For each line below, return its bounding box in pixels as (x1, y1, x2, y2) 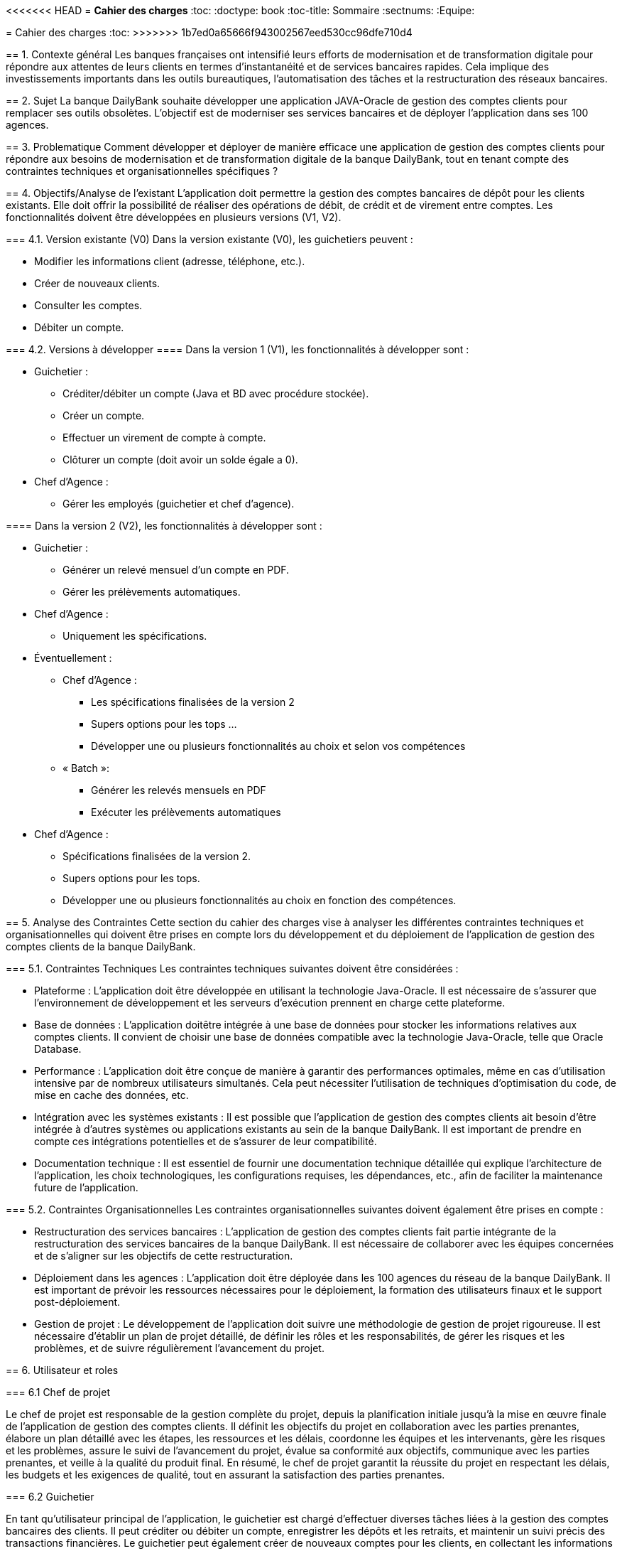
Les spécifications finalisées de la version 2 (91, 696, 295, 708)
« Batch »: (62, 762, 109, 774)
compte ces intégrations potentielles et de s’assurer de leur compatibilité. (34, 1135, 377, 1147)
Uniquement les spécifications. (62, 630, 207, 642)
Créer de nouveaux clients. (34, 277, 160, 289)
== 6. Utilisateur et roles (6, 1364, 119, 1376)
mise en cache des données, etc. (34, 1089, 189, 1101)
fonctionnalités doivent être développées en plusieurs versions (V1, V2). (6, 211, 342, 223)
